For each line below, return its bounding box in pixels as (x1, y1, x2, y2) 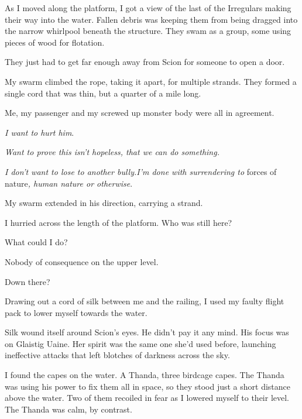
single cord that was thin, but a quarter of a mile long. (5, 87, 201, 99)
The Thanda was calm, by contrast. (5, 403, 132, 415)
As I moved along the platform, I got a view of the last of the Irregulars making (5, 2, 291, 13)
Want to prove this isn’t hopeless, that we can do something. (5, 146, 219, 158)
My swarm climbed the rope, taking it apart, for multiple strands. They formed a (5, 75, 297, 87)
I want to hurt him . (5, 126, 74, 138)
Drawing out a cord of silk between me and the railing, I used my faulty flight (5, 295, 284, 307)
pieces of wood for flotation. (5, 36, 105, 48)
